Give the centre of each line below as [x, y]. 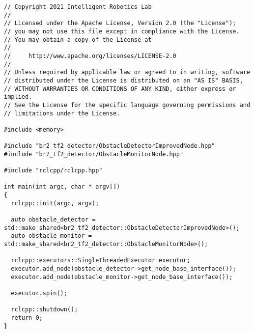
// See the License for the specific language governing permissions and [127, 105]
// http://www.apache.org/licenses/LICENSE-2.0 [90, 56]
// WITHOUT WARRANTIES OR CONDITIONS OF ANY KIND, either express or [120, 89]
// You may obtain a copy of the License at [78, 40]
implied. [18, 97]
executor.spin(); [39, 293]
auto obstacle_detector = [53, 220]
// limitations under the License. [62, 113]
